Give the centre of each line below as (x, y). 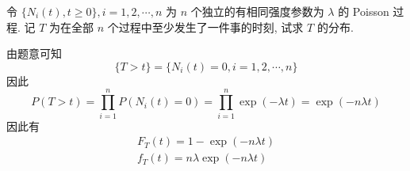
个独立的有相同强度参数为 (257, 11)
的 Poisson (364, 11)
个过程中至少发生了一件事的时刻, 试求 (205, 27)
